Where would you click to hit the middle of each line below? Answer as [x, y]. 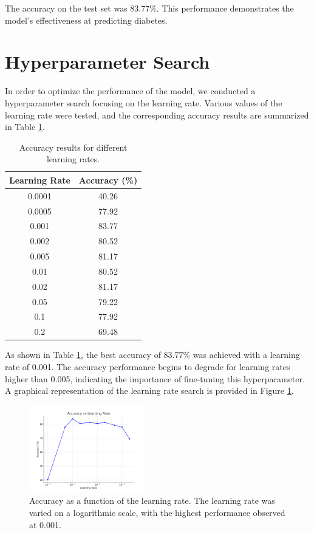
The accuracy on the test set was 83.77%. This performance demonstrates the [149, 8]
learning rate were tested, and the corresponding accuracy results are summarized [157, 115]
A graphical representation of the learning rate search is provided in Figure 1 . [149, 390]
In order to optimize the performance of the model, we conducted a [130, 91]
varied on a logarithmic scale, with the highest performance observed [157, 513]
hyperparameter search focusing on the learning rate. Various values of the [144, 102]
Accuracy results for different [73, 147]
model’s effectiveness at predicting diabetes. [86, 20]
